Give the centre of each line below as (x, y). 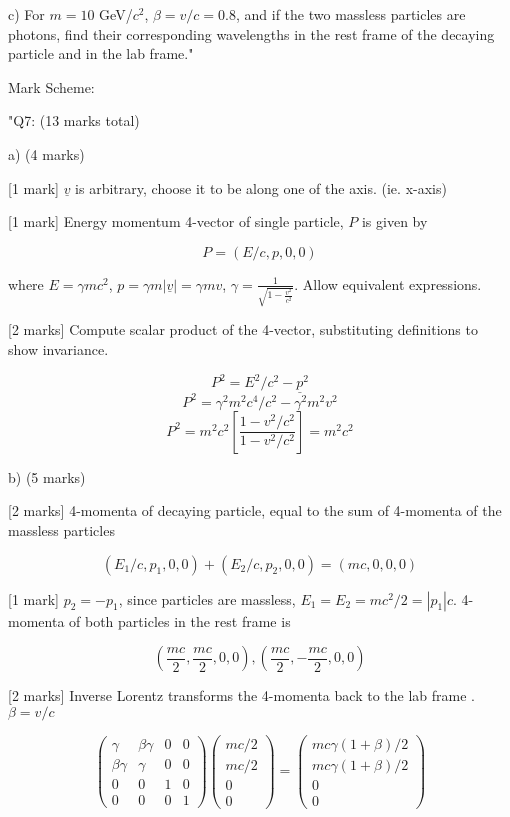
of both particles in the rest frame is (180, 620)
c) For (26, 14)
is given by (394, 221)
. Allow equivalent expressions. (388, 283)
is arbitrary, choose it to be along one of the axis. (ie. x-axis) (261, 187)
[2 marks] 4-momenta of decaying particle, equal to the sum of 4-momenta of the (255, 510)
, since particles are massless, (207, 598)
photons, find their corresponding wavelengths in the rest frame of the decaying (251, 33)
